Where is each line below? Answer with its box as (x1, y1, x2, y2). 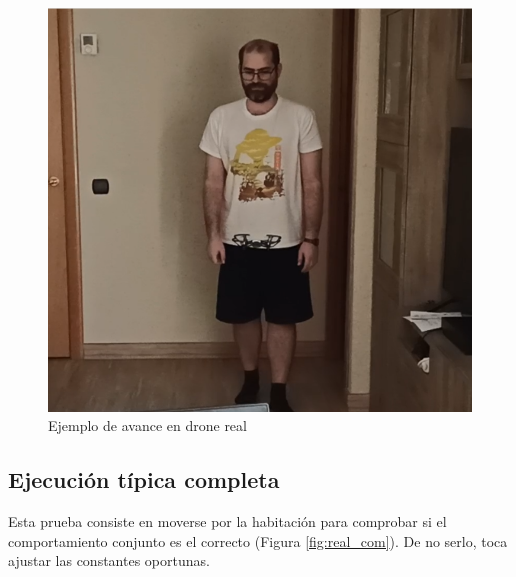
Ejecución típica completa (8, 464, 280, 495)
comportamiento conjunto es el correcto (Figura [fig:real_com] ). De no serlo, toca (8, 530, 508, 551)
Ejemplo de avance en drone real (48, 415, 247, 436)
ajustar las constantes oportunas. (8, 550, 210, 571)
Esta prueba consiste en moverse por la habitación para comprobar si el (8, 511, 447, 532)
